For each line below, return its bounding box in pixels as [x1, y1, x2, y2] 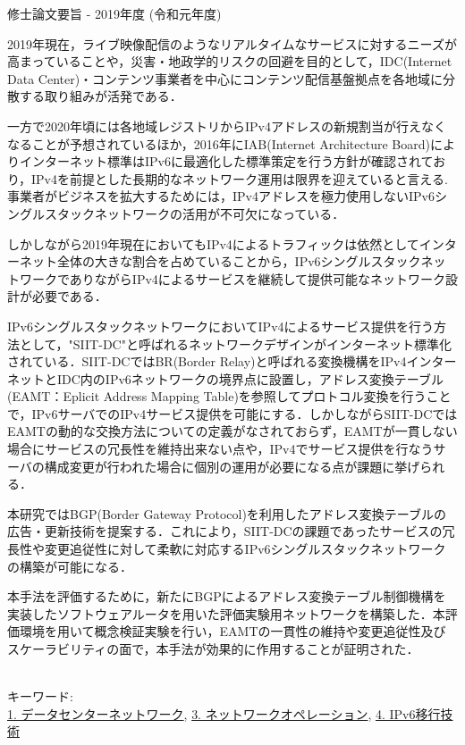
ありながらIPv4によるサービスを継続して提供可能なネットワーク [69, 269, 445, 288]
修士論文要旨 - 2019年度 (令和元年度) [7, 4, 222, 22]
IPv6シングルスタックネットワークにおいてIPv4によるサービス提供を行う [7, 316, 435, 335]
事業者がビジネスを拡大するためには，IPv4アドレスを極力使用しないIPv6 [7, 187, 435, 205]
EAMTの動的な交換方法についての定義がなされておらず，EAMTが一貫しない [7, 422, 458, 440]
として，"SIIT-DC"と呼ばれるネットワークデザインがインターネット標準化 [19, 334, 452, 353]
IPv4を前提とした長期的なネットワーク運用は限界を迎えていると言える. [31, 169, 448, 188]
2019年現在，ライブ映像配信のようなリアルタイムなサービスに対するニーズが [7, 34, 457, 53]
